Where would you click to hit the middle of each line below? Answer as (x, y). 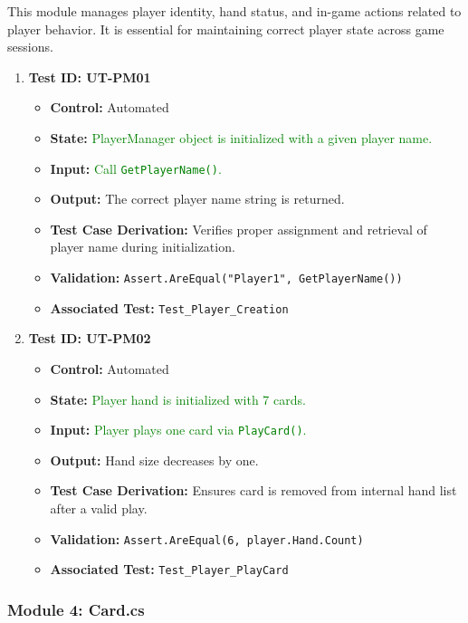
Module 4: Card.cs (76, 609)
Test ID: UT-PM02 (90, 338)
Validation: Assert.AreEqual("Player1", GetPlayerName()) (226, 277)
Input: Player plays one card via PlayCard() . (178, 430)
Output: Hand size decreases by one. (154, 460)
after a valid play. (99, 508)
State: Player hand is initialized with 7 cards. (178, 399)
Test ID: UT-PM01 (90, 77)
